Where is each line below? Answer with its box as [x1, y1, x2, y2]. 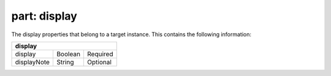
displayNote [15, 58, 50, 66]
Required [86, 50, 113, 58]
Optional [86, 58, 112, 66]
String [56, 58, 74, 66]
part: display [11, 9, 78, 23]
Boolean [56, 50, 81, 58]
